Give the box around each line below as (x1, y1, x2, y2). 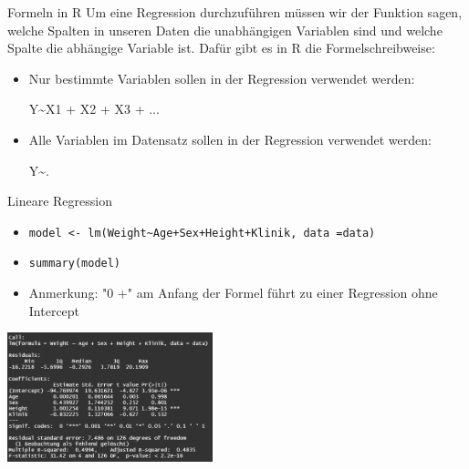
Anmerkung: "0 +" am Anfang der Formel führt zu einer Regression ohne (28, 283, 438, 302)
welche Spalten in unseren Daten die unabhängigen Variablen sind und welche (7, 20, 443, 39)
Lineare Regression (7, 191, 112, 210)
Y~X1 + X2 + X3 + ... (28, 99, 160, 118)
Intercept (28, 301, 80, 320)
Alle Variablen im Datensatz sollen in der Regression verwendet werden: (28, 129, 432, 148)
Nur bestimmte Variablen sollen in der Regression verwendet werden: (28, 68, 415, 87)
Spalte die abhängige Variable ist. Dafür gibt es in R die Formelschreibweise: (7, 38, 435, 57)
